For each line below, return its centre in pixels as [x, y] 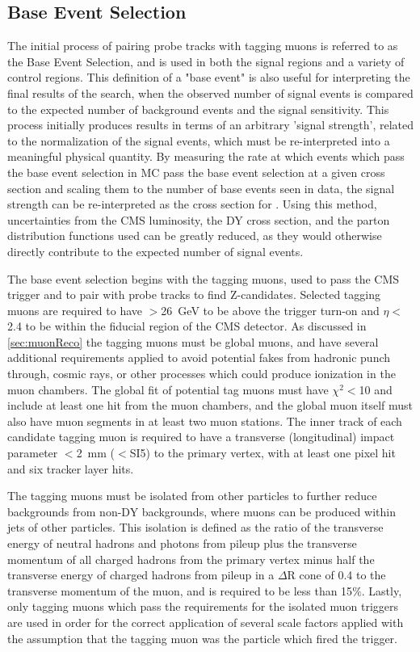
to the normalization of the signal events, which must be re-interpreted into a [199, 140]
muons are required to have [75, 310]
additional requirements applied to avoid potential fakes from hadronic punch [199, 358]
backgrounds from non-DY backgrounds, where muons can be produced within [202, 511]
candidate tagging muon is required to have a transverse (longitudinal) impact [201, 437]
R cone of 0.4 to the [336, 575]
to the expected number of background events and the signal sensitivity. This [198, 109]
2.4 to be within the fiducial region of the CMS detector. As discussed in [187, 326]
